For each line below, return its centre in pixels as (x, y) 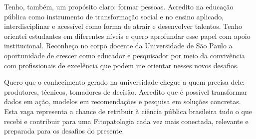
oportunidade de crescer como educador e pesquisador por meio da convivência (125, 55)
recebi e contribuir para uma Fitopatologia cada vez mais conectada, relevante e (126, 121)
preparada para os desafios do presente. (64, 131)
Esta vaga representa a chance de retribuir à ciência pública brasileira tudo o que (128, 111)
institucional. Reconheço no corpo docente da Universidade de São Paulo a (118, 46)
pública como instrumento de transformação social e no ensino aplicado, (114, 16)
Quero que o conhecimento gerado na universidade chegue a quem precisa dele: (125, 82)
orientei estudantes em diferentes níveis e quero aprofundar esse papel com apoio (127, 36)
